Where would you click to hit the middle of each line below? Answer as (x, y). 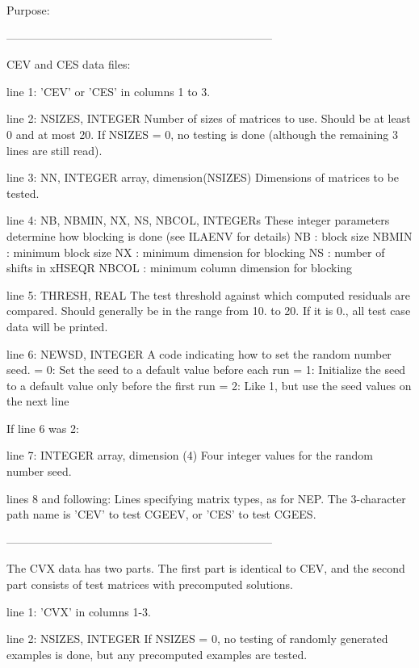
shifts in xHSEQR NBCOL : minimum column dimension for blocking (180, 268)
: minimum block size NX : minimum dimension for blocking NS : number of (196, 252)
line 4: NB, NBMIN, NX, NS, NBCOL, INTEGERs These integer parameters (198, 220)
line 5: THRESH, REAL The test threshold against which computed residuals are (209, 294)
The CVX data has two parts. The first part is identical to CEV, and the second (206, 568)
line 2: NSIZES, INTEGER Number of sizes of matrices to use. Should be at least (209, 118)
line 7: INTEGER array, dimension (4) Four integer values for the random (190, 455)
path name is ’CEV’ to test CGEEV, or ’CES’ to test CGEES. (161, 514)
